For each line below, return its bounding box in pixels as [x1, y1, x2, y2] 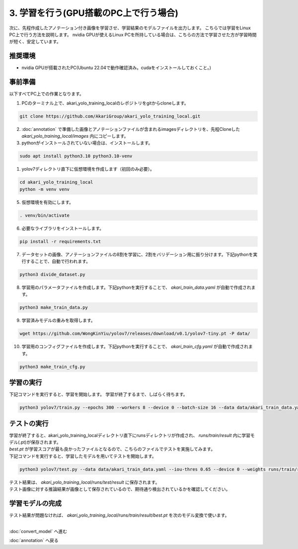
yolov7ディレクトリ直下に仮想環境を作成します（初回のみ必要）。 [21, 166, 155, 172]
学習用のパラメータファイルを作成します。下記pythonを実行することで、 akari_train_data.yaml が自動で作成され [21, 284, 252, 290]
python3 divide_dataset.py [19, 272, 85, 277]
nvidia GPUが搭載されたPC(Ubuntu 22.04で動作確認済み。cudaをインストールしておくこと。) [21, 65, 211, 71]
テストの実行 [9, 419, 49, 428]
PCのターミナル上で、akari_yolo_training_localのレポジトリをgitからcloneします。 [21, 100, 189, 106]
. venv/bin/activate [19, 212, 70, 218]
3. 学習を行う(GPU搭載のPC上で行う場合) [9, 7, 179, 18]
